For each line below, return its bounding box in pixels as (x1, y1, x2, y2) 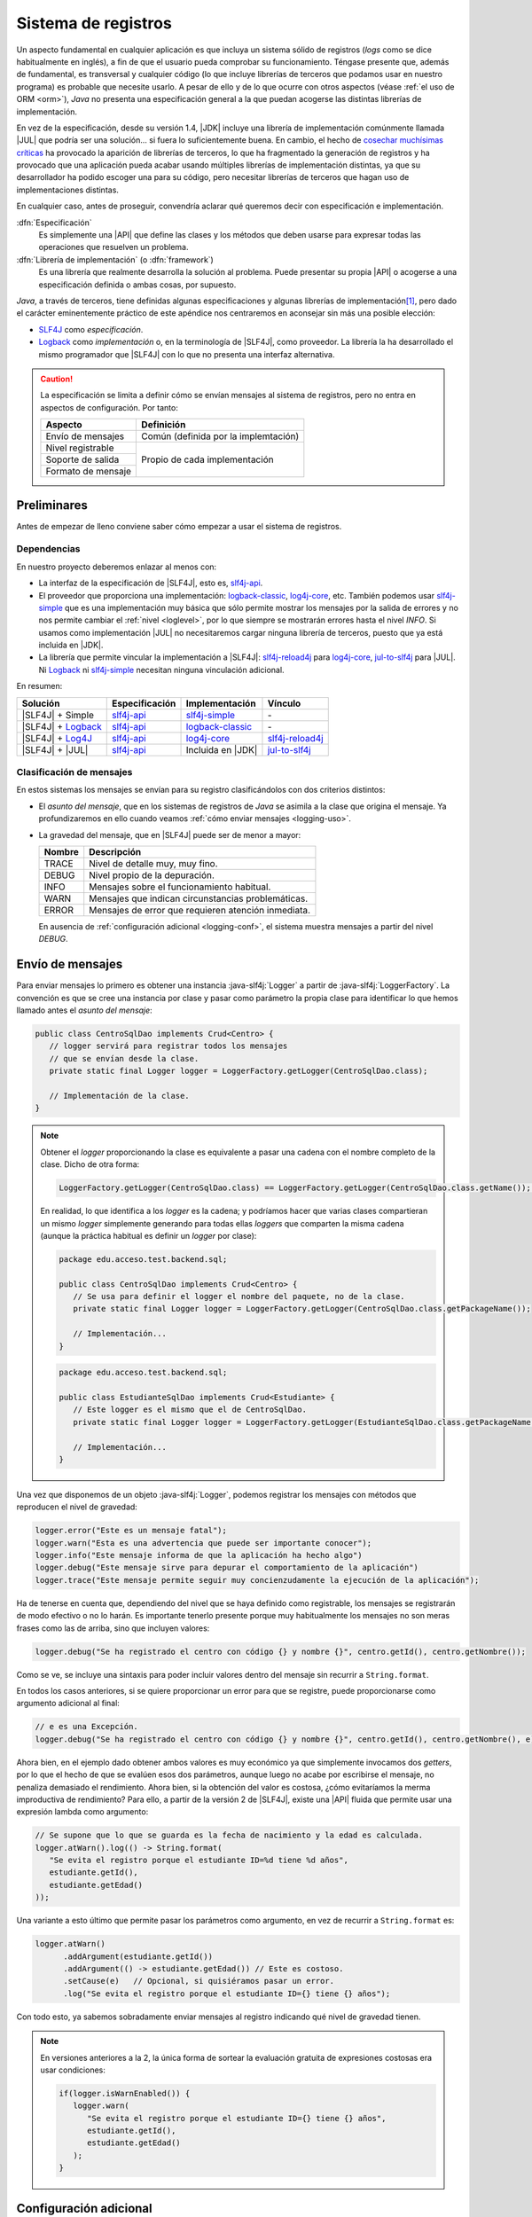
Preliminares (16, 497, 88, 513)
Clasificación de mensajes (16, 766, 133, 779)
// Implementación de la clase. (49, 1091, 190, 1101)
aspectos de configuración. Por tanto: (40, 402, 179, 412)
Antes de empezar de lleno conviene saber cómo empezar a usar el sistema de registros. (16, 521, 342, 531)
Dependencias (16, 543, 81, 555)
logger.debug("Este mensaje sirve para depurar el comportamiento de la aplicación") (35, 1563, 419, 1573)
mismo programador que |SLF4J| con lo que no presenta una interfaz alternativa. (38, 349, 335, 359)
